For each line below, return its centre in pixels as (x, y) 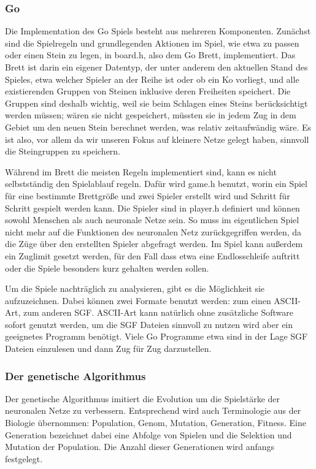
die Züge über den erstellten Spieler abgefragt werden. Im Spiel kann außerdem (154, 244)
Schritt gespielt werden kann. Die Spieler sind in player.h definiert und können (152, 208)
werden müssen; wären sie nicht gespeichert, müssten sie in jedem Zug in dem (151, 115)
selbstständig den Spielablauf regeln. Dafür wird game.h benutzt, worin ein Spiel (156, 184)
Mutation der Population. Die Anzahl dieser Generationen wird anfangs (140, 447)
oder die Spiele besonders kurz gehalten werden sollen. (107, 268)
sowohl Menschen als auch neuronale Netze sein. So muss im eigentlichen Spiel (152, 220)
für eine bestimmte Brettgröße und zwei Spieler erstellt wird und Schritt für (148, 195)
